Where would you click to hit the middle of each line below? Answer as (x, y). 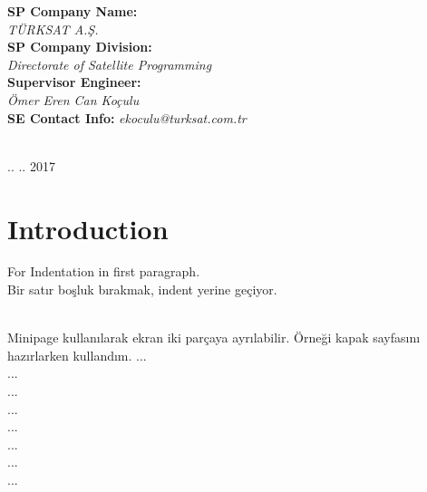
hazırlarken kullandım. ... (77, 355)
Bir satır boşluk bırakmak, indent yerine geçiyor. (142, 289)
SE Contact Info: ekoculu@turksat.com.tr (127, 117)
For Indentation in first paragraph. (104, 271)
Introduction (88, 228)
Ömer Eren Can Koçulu (73, 99)
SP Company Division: (80, 47)
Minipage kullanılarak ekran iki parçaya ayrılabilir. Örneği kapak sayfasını (214, 338)
